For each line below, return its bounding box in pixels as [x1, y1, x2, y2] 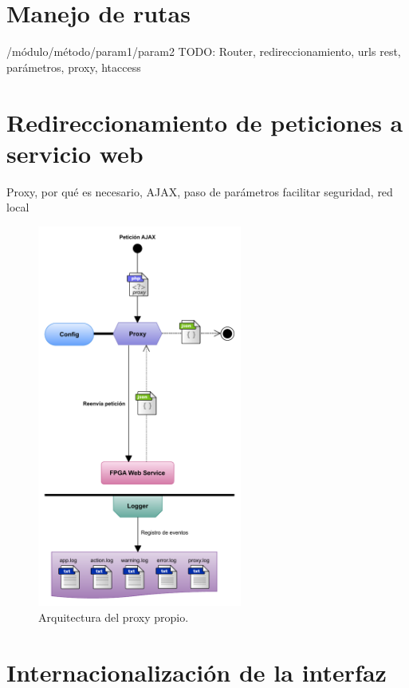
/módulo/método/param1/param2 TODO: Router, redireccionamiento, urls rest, [6, 43, 401, 60]
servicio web [6, 136, 144, 169]
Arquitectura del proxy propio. [38, 608, 189, 625]
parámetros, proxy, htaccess [6, 58, 141, 75]
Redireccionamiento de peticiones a [6, 105, 403, 138]
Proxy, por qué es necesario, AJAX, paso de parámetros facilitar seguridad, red [6, 183, 393, 200]
